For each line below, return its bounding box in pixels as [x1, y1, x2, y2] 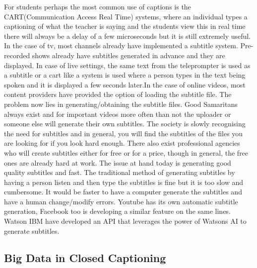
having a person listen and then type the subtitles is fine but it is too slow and [4, 177, 244, 187]
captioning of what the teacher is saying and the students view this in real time [4, 21, 246, 31]
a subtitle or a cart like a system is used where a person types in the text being [4, 70, 246, 80]
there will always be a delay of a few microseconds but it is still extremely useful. [4, 30, 251, 41]
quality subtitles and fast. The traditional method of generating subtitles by [4, 167, 235, 178]
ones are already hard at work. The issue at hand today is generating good [4, 157, 231, 168]
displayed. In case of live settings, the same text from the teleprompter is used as [4, 60, 251, 70]
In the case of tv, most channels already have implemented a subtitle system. [4, 40, 238, 51]
